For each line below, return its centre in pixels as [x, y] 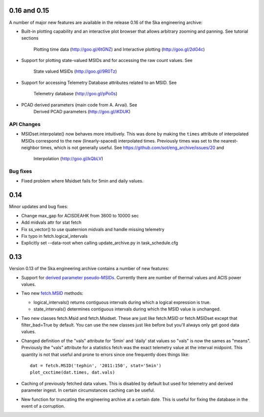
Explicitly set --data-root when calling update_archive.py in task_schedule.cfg [100, 243]
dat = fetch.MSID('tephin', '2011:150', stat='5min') [96, 365]
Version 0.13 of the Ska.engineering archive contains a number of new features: [89, 269]
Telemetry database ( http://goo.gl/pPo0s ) [75, 94]
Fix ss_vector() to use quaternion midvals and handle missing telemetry [93, 229]
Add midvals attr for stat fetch [51, 223]
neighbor [30, 147]
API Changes [25, 124]
